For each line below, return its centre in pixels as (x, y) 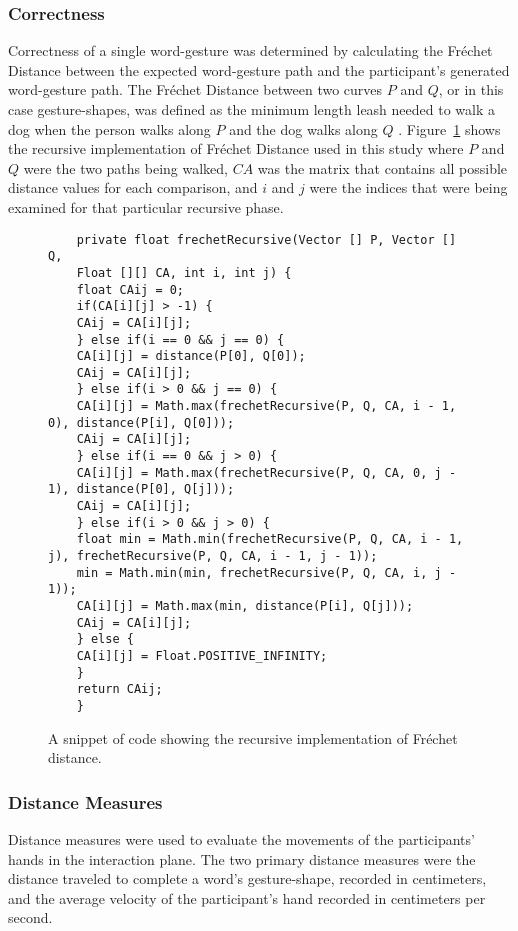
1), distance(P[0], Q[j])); (141, 489)
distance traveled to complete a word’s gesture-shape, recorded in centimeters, (247, 878)
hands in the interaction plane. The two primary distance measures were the (242, 858)
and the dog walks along (303, 128)
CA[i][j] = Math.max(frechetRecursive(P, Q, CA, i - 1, (266, 406)
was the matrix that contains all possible (382, 167)
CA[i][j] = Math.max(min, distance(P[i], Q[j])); (245, 606)
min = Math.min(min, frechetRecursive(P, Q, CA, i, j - (266, 572)
